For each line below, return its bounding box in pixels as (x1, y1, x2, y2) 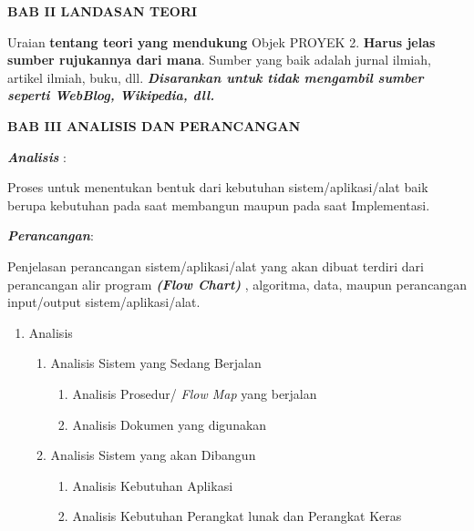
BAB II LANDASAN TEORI (7, 2, 198, 20)
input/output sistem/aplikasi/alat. (7, 292, 201, 311)
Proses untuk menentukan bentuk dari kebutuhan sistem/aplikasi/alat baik (7, 178, 428, 197)
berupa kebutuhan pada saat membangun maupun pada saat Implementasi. (7, 195, 430, 214)
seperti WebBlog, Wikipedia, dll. (7, 86, 215, 105)
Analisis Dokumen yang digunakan (72, 414, 267, 434)
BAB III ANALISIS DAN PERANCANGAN (7, 116, 301, 135)
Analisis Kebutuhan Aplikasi (72, 475, 233, 495)
